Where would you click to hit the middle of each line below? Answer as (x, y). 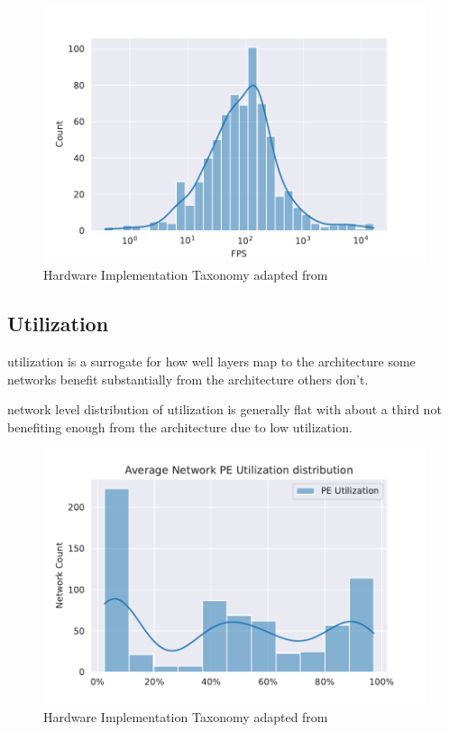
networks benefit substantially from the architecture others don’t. (188, 379)
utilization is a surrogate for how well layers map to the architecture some (211, 361)
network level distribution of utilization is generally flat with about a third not (224, 409)
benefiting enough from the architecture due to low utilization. (180, 426)
